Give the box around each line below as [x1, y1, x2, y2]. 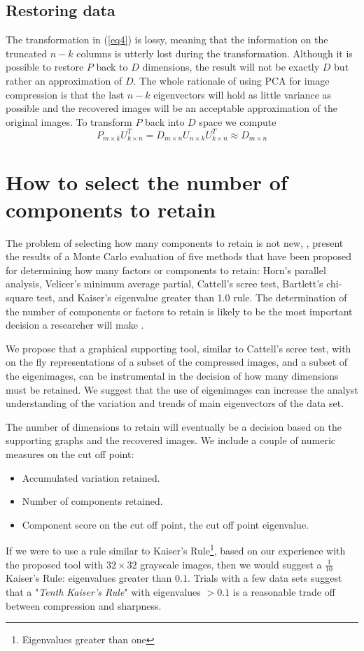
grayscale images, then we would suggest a [140, 557, 322, 571]
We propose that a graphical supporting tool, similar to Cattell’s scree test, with [6, 341, 351, 355]
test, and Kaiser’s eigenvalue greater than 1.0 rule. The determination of [36, 290, 347, 304]
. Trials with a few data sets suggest [187, 571, 342, 585]
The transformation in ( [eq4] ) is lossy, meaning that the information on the [6, 32, 328, 47]
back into [145, 114, 185, 129]
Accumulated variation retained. [22, 470, 160, 485]
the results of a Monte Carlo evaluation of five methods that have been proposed [6, 249, 351, 264]
